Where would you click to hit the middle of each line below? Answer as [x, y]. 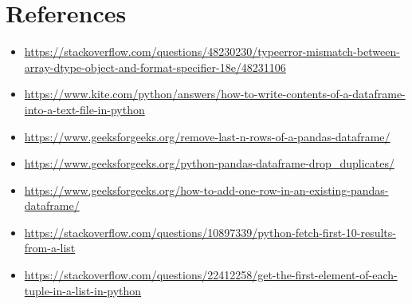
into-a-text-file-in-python [84, 109]
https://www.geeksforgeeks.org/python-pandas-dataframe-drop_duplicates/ [209, 163]
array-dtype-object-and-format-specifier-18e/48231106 [155, 67]
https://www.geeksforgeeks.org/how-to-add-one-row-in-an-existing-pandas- [206, 190]
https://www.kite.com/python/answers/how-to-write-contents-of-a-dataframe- [215, 94]
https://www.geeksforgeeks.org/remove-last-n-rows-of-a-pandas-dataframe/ [207, 136]
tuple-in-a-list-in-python [83, 290]
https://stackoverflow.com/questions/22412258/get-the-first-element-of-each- [211, 275]
